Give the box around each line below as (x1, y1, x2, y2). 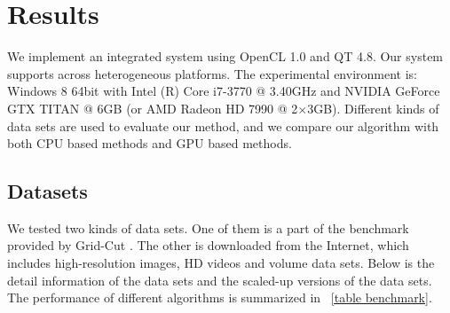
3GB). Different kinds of (307, 98, 439, 117)
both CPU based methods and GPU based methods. (7, 134, 292, 153)
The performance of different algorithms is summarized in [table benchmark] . (7, 288, 432, 307)
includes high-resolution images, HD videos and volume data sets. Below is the (7, 254, 435, 272)
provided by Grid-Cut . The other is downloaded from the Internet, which (7, 236, 409, 254)
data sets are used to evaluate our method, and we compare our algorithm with (7, 116, 439, 135)
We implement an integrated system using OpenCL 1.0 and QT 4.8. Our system (7, 47, 444, 66)
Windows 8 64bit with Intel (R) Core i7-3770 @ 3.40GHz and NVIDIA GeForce (7, 82, 440, 100)
